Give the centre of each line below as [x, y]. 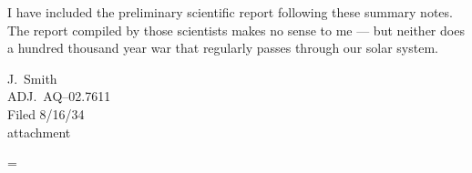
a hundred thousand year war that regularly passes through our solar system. [223, 48]
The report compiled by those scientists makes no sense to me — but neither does [236, 30]
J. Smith [32, 78]
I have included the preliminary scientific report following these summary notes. [230, 12]
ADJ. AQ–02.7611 [59, 96]
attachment [39, 132]
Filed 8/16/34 [46, 113]
